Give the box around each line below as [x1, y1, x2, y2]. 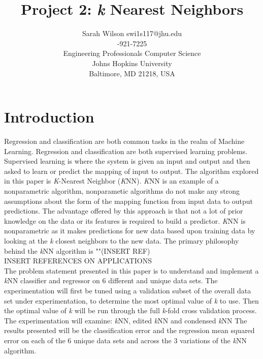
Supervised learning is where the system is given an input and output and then [4, 156, 250, 166]
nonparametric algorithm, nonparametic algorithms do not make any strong [4, 186, 240, 196]
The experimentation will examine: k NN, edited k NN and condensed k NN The [4, 315, 247, 325]
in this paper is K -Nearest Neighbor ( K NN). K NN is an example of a [4, 175, 219, 186]
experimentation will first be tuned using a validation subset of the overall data [4, 285, 251, 295]
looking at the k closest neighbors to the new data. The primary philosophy [4, 235, 239, 246]
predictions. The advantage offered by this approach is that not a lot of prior [4, 205, 243, 216]
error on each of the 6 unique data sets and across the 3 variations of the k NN [4, 335, 247, 345]
